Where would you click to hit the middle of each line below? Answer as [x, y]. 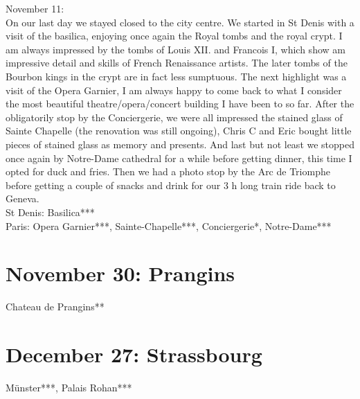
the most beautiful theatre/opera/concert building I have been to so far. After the [180, 104]
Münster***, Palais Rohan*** [69, 387]
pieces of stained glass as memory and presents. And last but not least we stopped [180, 144]
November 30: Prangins [120, 273]
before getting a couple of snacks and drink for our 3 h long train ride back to [171, 185]
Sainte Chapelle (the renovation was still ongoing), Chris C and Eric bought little [179, 131]
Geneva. [22, 198]
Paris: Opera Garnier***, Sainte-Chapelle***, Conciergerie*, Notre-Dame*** [169, 225]
